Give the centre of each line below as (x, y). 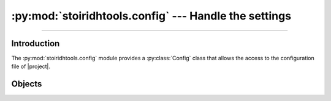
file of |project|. (31, 66)
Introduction (36, 44)
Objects (27, 84)
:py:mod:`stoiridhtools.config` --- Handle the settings (151, 16)
